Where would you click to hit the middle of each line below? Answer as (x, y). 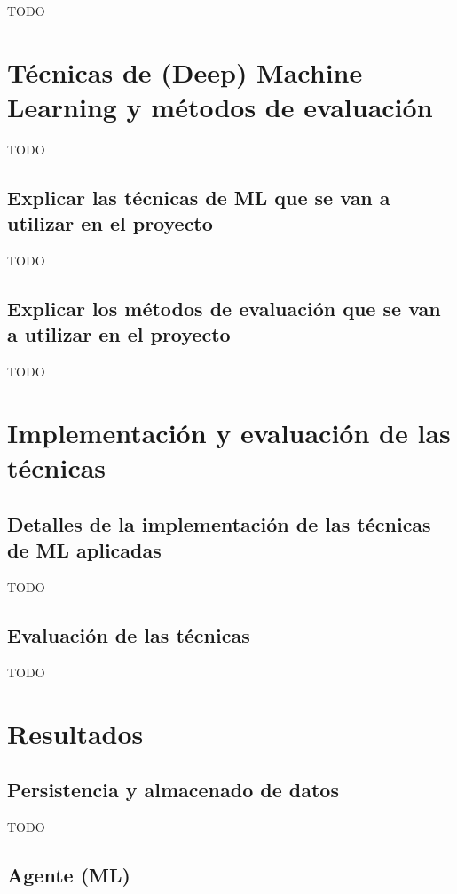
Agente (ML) (69, 874)
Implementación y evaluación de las (229, 433)
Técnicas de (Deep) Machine (185, 71)
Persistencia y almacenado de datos (173, 790)
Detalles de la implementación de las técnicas (219, 523)
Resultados (75, 733)
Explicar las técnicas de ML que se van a (199, 197)
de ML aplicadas (84, 550)
